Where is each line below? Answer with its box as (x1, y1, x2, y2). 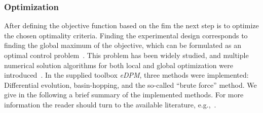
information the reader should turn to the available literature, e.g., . (4, 99, 216, 109)
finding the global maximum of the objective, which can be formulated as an (4, 40, 241, 50)
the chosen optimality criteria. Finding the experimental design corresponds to (4, 30, 248, 40)
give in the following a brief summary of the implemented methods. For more (4, 89, 244, 100)
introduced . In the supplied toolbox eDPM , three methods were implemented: (4, 70, 249, 80)
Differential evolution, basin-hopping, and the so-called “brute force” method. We (4, 79, 257, 90)
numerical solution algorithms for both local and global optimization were (4, 60, 233, 70)
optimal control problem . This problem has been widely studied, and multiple (4, 50, 249, 60)
